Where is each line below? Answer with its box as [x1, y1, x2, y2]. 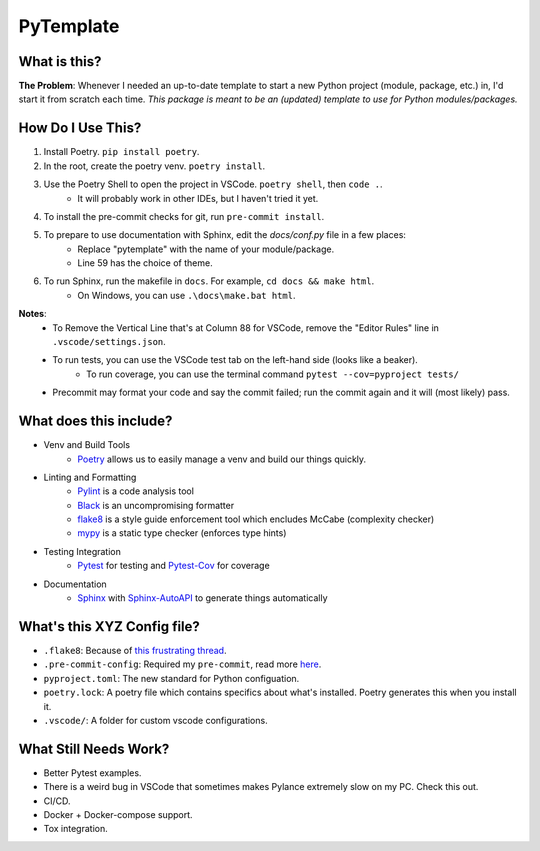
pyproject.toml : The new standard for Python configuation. [43, 672, 300, 684]
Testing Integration [43, 545, 122, 557]
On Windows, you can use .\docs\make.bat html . [77, 289, 296, 301]
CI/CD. [43, 795, 71, 807]
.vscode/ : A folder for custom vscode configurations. [43, 714, 269, 726]
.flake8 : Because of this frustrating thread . [43, 644, 227, 656]
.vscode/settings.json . [52, 336, 167, 348]
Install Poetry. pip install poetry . [43, 146, 200, 158]
